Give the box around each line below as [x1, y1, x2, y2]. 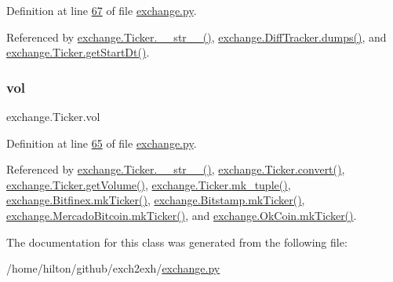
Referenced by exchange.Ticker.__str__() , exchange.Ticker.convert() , [6, 161, 345, 178]
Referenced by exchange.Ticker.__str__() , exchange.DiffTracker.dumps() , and [6, 28, 387, 45]
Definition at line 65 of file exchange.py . [6, 134, 197, 151]
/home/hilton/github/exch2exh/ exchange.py [6, 260, 220, 277]
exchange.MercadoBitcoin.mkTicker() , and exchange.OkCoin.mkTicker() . [6, 207, 357, 223]
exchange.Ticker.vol [6, 108, 100, 124]
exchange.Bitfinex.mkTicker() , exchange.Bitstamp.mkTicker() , [6, 192, 305, 208]
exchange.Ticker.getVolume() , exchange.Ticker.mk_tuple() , [6, 176, 291, 192]
